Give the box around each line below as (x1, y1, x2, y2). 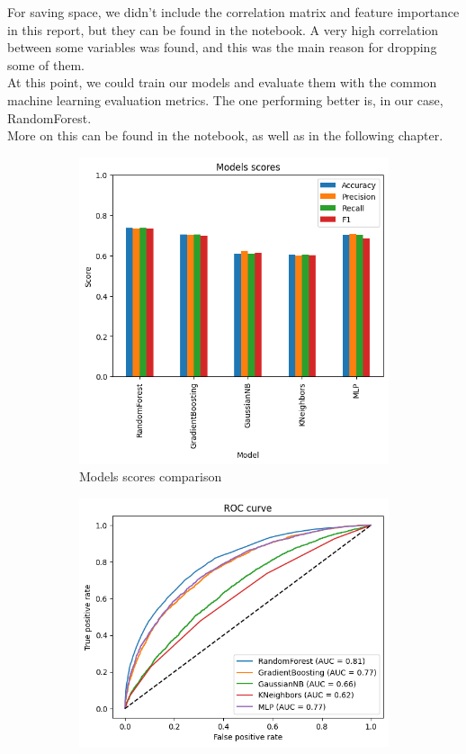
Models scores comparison (79, 467, 222, 486)
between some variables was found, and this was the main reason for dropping (7, 38, 437, 57)
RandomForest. (7, 108, 92, 127)
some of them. (7, 55, 85, 74)
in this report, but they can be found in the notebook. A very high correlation (7, 20, 439, 39)
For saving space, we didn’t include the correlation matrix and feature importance (7, 3, 460, 21)
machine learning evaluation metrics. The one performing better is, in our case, (7, 90, 444, 109)
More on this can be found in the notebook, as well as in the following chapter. (7, 126, 444, 145)
